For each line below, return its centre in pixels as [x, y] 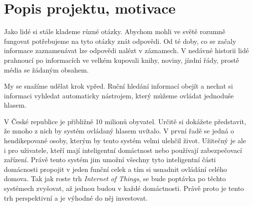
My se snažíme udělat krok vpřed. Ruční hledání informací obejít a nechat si [118, 86]
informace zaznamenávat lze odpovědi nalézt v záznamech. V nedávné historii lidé [126, 50]
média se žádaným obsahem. [46, 69]
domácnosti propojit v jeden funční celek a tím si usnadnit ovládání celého [116, 169]
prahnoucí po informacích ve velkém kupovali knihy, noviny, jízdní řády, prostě [122, 60]
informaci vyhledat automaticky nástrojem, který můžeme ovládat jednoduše [119, 95]
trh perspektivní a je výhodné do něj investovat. [76, 197]
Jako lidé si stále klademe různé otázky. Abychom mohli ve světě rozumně [115, 31]
